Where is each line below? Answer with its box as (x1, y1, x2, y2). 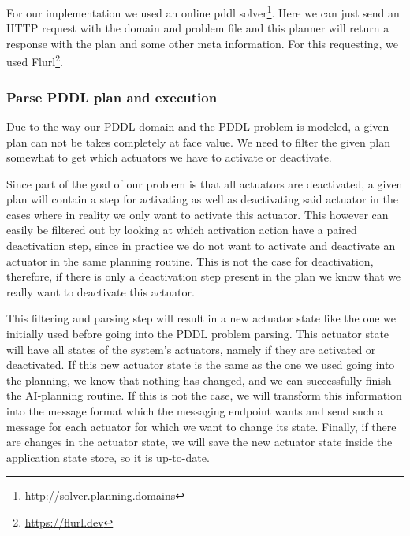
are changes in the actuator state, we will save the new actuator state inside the (6, 434, 393, 450)
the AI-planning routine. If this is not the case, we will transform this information (6, 387, 402, 404)
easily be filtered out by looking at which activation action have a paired (6, 221, 357, 238)
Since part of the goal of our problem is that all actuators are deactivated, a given (6, 175, 403, 192)
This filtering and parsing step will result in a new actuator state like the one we (6, 310, 397, 326)
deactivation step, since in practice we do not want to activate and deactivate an (6, 237, 396, 254)
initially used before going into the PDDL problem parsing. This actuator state (6, 326, 389, 342)
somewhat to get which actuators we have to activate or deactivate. (6, 149, 332, 166)
